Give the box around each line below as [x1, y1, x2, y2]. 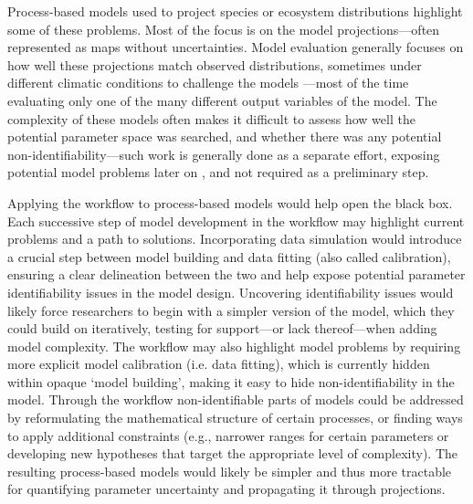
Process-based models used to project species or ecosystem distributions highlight [7, 2, 463, 20]
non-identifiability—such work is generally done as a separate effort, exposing [7, 144, 440, 163]
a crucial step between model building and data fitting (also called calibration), [7, 247, 451, 266]
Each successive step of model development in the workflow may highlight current [7, 211, 465, 230]
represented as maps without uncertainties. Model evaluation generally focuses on [7, 37, 464, 57]
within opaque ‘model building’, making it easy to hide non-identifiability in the [7, 372, 455, 391]
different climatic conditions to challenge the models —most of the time [7, 73, 409, 92]
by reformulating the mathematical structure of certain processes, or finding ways [7, 408, 463, 427]
